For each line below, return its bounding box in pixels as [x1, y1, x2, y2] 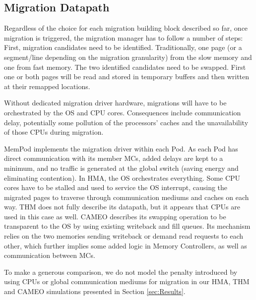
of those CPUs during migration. [4, 127, 104, 137]
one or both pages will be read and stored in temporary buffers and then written [4, 71, 250, 82]
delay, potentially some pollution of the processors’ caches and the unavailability [4, 117, 249, 127]
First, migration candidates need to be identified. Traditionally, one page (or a [4, 42, 242, 52]
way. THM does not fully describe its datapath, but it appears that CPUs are [4, 201, 240, 212]
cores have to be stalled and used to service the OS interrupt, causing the [4, 182, 228, 193]
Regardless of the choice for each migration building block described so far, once [4, 23, 248, 33]
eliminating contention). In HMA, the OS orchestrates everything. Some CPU [4, 172, 241, 183]
